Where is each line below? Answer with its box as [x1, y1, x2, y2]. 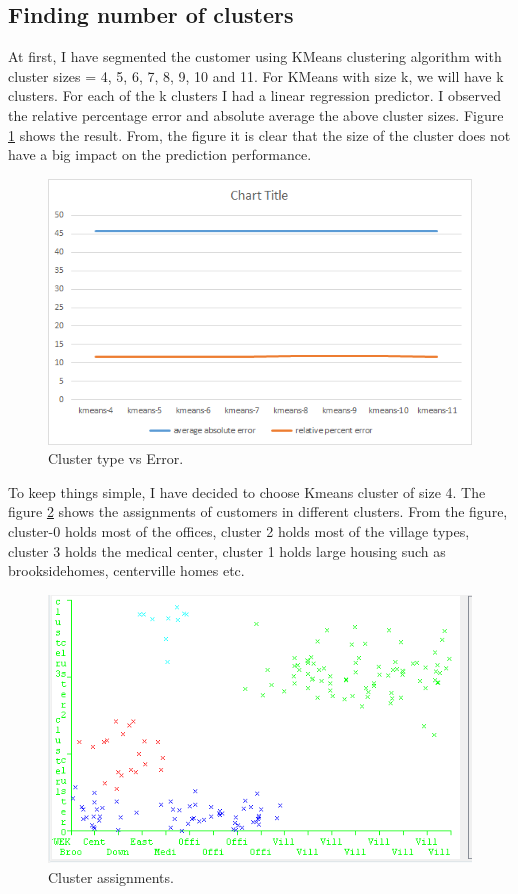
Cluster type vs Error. [48, 448, 184, 469]
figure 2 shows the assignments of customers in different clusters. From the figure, [8, 501, 508, 522]
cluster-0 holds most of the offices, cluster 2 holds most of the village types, [8, 521, 470, 542]
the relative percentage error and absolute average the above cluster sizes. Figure [8, 104, 504, 125]
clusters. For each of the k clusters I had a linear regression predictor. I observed [8, 85, 501, 106]
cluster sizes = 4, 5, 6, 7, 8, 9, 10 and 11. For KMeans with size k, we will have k [8, 65, 504, 86]
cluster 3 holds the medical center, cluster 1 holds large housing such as [8, 540, 446, 561]
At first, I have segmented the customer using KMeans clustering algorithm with [8, 46, 502, 67]
